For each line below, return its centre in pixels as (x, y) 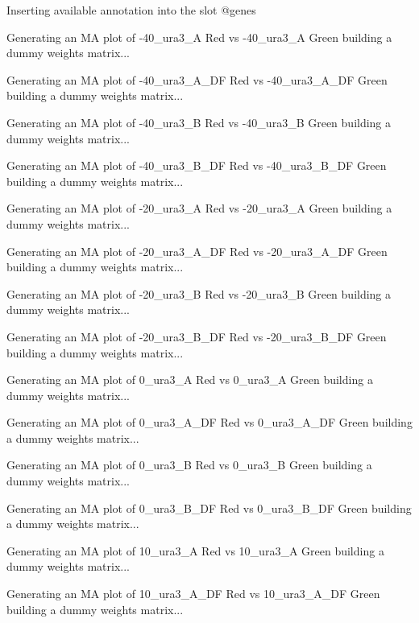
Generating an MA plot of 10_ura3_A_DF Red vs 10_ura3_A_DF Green (193, 594)
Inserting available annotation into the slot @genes (131, 10)
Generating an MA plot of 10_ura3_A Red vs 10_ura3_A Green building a (195, 550)
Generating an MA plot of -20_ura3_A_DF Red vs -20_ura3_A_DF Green (197, 251)
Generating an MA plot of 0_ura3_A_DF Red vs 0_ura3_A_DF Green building (209, 422)
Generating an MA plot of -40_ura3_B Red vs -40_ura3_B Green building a (199, 122)
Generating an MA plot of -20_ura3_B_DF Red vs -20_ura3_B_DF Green (197, 336)
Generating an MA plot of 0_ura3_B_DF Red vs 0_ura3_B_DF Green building (209, 507)
